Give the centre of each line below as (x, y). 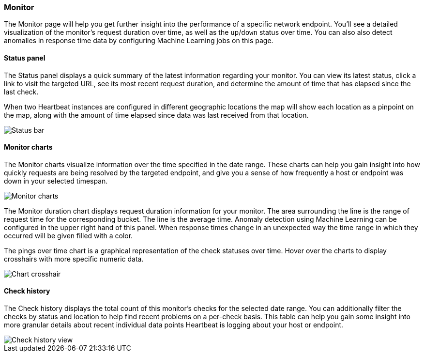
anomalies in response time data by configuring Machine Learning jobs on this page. (139, 41)
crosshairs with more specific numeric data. (74, 259)
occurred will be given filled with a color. (68, 235)
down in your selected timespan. (56, 181)
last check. (21, 92)
